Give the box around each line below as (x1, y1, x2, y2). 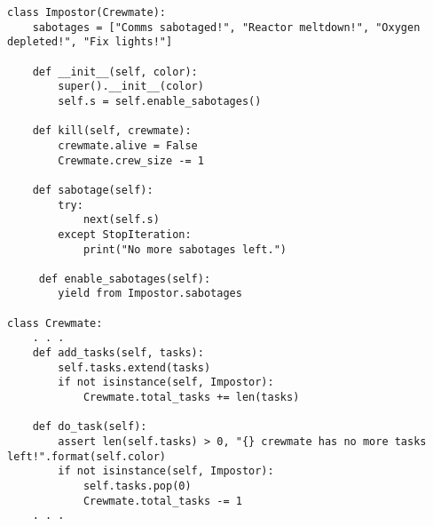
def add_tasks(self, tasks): (32, 347, 204, 360)
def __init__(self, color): (32, 65, 198, 78)
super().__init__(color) (58, 80, 204, 93)
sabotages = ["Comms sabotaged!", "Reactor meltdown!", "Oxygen (32, 20, 421, 34)
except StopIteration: (58, 227, 192, 241)
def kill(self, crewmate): (32, 124, 192, 138)
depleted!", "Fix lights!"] (7, 36, 173, 49)
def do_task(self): (32, 420, 147, 434)
